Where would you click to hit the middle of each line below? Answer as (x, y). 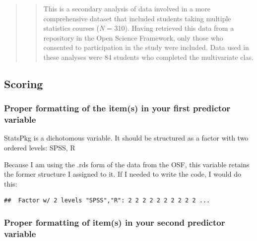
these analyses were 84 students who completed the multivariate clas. (148, 57)
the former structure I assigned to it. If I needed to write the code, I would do (123, 174)
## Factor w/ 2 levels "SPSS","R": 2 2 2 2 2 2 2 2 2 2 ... (107, 201)
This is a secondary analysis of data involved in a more (127, 8)
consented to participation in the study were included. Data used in (146, 47)
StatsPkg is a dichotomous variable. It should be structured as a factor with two (126, 138)
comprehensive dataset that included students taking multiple (137, 18)
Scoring (24, 83)
